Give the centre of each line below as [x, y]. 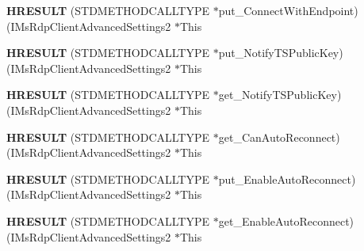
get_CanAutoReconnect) [279, 137]
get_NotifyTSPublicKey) [280, 95]
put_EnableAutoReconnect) [287, 179]
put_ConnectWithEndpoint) [288, 10]
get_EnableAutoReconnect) [286, 221]
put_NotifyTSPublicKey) [281, 53]
